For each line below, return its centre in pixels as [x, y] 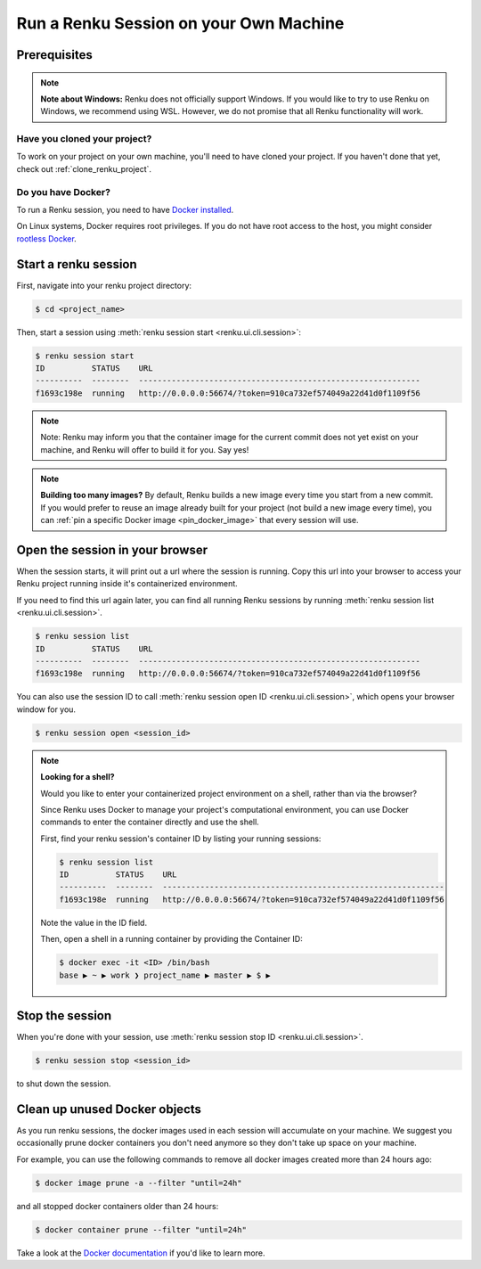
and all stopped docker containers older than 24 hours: [118, 1206]
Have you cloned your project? [84, 139]
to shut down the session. [64, 1084]
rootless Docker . [47, 238]
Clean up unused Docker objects [109, 1109]
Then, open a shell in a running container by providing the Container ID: [171, 939]
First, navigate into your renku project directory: [104, 285]
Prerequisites [54, 55]
